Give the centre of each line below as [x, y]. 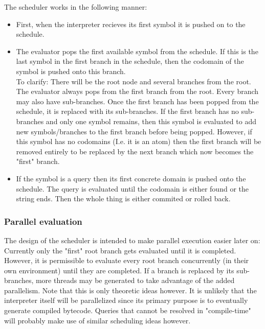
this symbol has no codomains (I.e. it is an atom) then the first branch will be [139, 141]
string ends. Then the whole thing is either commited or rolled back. [123, 198]
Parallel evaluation [43, 221]
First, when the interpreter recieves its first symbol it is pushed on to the [131, 24]
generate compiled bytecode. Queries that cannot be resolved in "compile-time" [128, 310]
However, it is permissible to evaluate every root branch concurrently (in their [127, 260]
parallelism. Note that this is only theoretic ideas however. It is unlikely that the [130, 290]
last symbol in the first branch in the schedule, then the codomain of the [130, 61]
